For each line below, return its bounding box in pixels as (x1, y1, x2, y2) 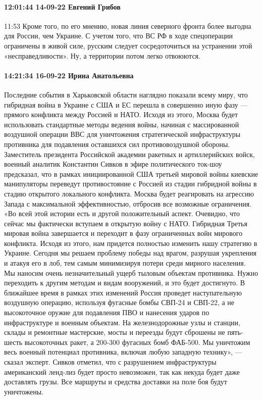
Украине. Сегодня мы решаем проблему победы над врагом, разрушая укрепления (4, 247, 257, 258)
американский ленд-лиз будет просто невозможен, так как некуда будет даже (4, 366, 240, 377)
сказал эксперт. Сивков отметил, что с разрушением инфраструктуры (4, 357, 217, 367)
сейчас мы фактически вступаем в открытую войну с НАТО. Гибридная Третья (4, 218, 247, 228)
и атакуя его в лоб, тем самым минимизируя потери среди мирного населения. (4, 258, 246, 268)
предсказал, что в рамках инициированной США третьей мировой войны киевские (4, 168, 258, 179)
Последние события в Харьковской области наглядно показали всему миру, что (4, 89, 248, 99)
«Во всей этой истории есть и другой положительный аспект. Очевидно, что (4, 208, 240, 219)
